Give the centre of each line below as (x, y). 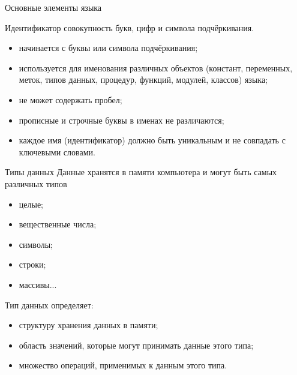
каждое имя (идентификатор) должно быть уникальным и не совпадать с (152, 140)
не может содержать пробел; (70, 99)
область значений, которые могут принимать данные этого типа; (136, 345)
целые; (31, 204)
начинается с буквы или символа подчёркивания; (108, 48)
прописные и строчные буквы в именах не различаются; (121, 120)
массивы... (38, 284)
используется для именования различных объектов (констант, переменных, (156, 67)
